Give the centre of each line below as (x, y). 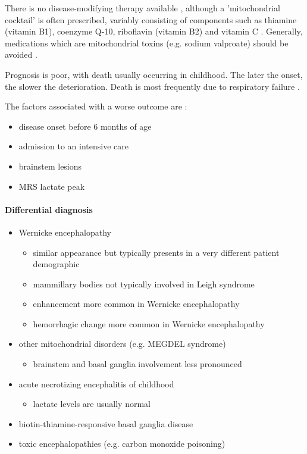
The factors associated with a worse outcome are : (96, 106)
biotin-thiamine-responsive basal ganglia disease (106, 423)
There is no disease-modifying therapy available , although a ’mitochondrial (142, 8)
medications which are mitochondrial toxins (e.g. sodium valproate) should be (147, 43)
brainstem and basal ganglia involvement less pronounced (137, 364)
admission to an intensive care (73, 146)
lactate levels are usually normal (92, 404)
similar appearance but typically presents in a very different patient (156, 252)
